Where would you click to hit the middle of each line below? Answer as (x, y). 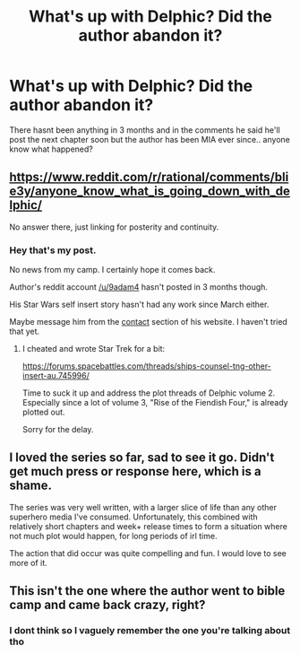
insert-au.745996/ (56, 376)
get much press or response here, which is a (135, 471)
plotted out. (43, 412)
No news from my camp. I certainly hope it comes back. (112, 270)
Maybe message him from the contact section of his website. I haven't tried (149, 322)
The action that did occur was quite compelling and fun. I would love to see (148, 553)
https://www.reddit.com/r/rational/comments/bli (149, 177)
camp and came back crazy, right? (107, 605)
